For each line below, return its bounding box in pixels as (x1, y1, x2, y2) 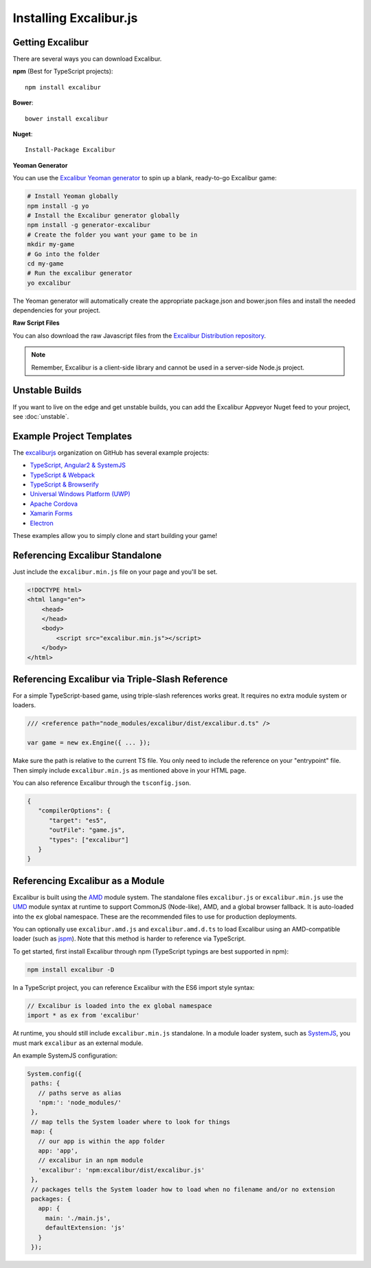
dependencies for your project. (12, 306, 101, 314)
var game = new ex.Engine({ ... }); (27, 739, 151, 746)
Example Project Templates (12, 430, 133, 442)
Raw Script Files (12, 319, 60, 327)
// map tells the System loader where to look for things (31, 1118, 230, 1126)
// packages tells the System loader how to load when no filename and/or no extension (31, 1185, 336, 1193)
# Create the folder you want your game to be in (27, 230, 198, 239)
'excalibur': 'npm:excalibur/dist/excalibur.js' (38, 1166, 205, 1174)
